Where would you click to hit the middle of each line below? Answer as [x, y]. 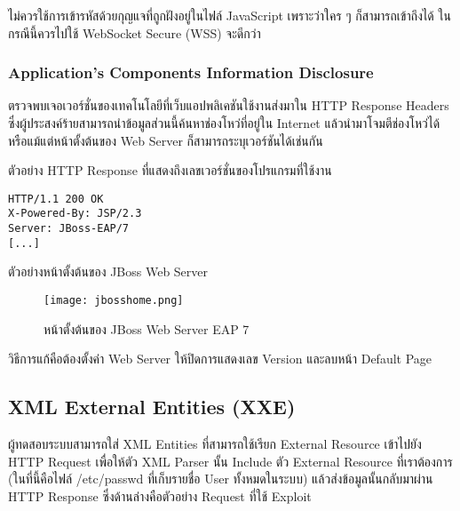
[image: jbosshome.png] [114, 300]
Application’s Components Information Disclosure [191, 72]
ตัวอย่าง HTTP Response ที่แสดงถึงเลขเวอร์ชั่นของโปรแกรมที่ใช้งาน [170, 170]
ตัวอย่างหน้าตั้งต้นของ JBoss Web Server [108, 271]
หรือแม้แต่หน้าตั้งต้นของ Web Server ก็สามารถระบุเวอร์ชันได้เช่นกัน [166, 140]
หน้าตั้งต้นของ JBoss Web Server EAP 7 [147, 328]
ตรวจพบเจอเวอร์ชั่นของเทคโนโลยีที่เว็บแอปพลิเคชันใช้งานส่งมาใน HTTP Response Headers [229, 105]
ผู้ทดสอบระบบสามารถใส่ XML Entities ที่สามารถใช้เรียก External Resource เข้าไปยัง [215, 444]
